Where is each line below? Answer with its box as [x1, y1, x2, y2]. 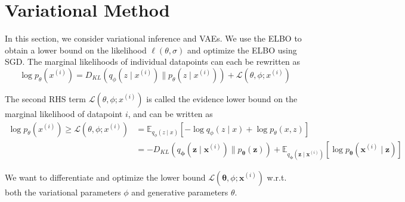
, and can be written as [128, 107, 213, 119]
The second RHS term [5, 92, 86, 105]
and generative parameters [131, 185, 228, 198]
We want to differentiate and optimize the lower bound [5, 171, 206, 183]
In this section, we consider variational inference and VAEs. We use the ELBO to [5, 32, 302, 45]
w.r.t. [267, 171, 287, 183]
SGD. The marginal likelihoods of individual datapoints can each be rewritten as [5, 55, 300, 68]
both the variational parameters [5, 185, 121, 198]
